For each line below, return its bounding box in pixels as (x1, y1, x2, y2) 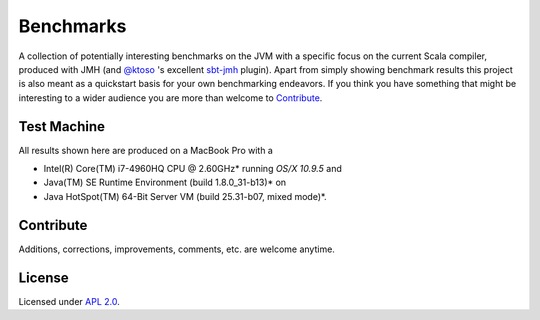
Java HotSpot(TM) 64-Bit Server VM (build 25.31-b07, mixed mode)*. (43, 190, 327, 202)
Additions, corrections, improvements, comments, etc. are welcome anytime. (18, 243, 335, 255)
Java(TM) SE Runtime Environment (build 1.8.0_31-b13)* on (43, 176, 287, 189)
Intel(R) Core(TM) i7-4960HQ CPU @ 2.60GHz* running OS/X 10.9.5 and (43, 163, 342, 175)
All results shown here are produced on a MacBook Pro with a (18, 144, 274, 156)
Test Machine (18, 118, 105, 135)
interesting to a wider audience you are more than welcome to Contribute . (18, 91, 323, 104)
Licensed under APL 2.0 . (18, 295, 120, 307)
